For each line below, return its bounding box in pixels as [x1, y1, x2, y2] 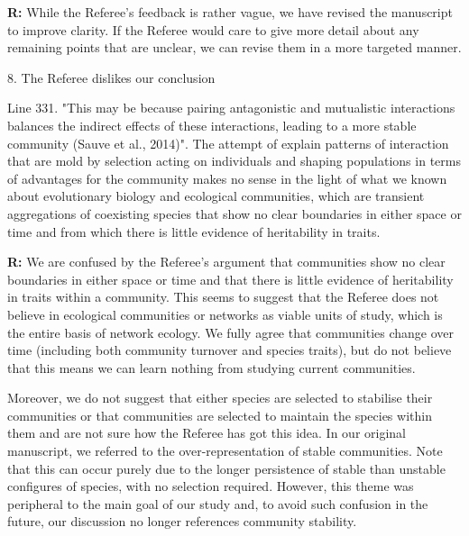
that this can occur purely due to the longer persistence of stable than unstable [7, 459, 446, 477]
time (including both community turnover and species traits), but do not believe [7, 341, 452, 359]
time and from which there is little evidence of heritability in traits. [7, 222, 381, 241]
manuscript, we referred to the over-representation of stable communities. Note [7, 441, 443, 460]
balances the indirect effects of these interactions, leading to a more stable [7, 115, 417, 134]
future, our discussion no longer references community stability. [7, 512, 357, 531]
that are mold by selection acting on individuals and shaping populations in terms [7, 151, 461, 170]
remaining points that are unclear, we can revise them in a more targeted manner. [7, 38, 462, 57]
